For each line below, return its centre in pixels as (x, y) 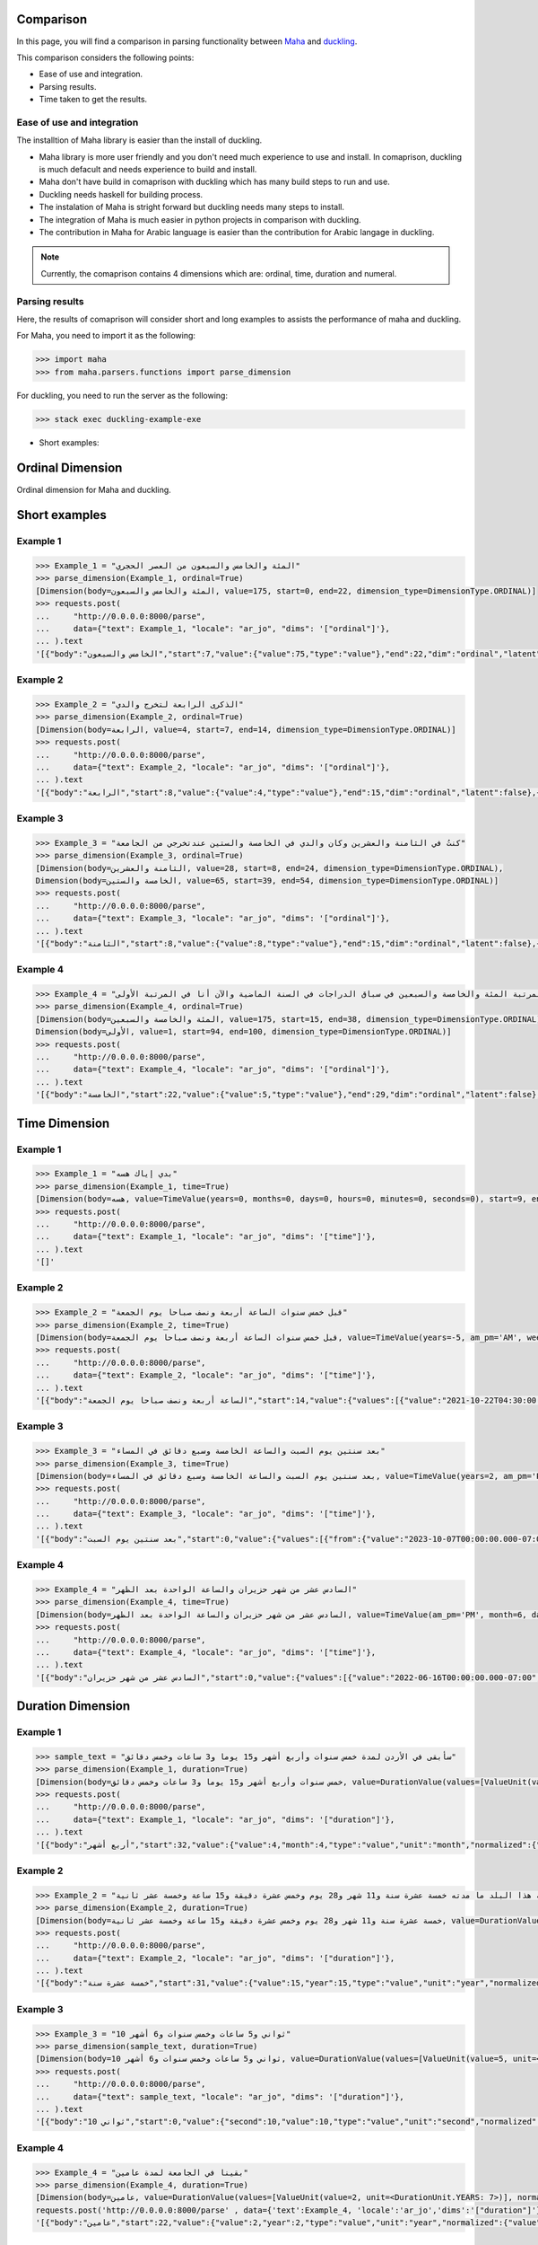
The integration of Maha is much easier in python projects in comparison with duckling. (200, 219)
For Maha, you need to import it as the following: (106, 336)
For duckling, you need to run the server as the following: (122, 395)
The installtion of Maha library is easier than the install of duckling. (139, 140)
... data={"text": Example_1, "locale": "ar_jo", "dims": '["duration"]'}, (215, 1819)
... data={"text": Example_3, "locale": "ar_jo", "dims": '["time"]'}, (206, 1514)
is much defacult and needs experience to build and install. (148, 169)
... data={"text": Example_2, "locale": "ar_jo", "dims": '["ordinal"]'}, (213, 767)
